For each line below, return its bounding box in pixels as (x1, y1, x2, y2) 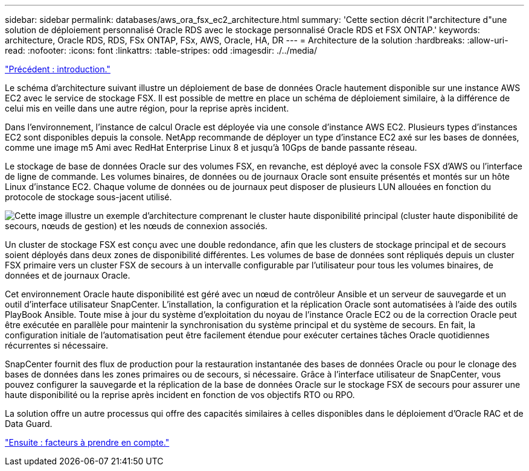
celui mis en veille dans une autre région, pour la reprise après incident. (5, 103, 289, 113)
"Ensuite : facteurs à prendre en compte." (5, 437, 170, 447)
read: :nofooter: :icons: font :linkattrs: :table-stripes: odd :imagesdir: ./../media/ (5, 45, 317, 55)
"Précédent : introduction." (5, 64, 111, 74)
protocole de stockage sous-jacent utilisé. (5, 192, 172, 202)
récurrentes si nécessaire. (5, 340, 108, 350)
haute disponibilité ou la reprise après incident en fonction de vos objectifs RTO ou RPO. (5, 390, 355, 400)
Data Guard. (5, 419, 53, 429)
